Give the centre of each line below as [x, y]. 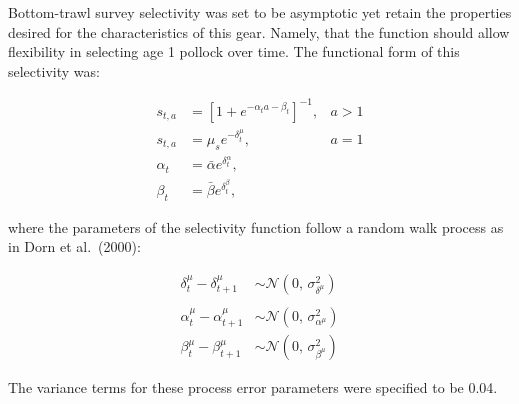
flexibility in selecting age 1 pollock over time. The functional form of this [234, 51]
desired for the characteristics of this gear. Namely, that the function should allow [259, 31]
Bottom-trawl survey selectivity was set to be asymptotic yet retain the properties [260, 12]
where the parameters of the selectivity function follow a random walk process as [256, 226]
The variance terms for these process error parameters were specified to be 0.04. [253, 387]
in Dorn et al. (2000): [74, 246]
